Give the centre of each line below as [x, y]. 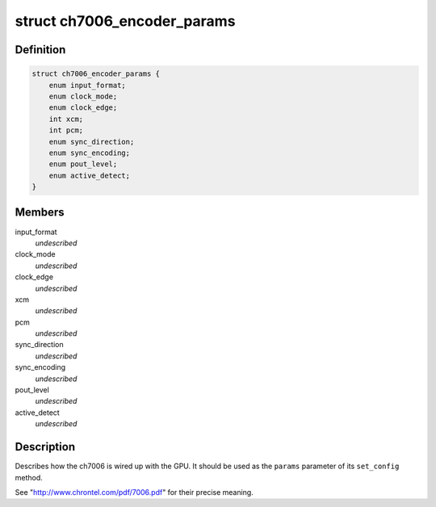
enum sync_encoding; [90, 153]
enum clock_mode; [83, 96]
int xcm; [66, 119]
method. [29, 477]
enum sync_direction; [92, 142]
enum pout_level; [83, 164]
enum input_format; [88, 85]
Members [40, 213]
